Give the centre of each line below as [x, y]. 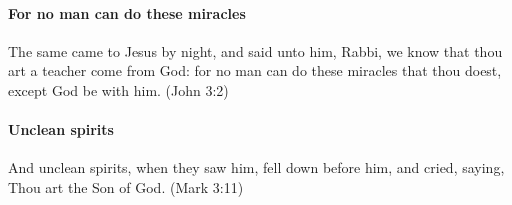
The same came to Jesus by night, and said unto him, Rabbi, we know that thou [255, 50]
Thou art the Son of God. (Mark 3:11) [126, 186]
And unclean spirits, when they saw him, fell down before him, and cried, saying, [256, 167]
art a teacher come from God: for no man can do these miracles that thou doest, [255, 70]
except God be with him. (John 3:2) [118, 89]
